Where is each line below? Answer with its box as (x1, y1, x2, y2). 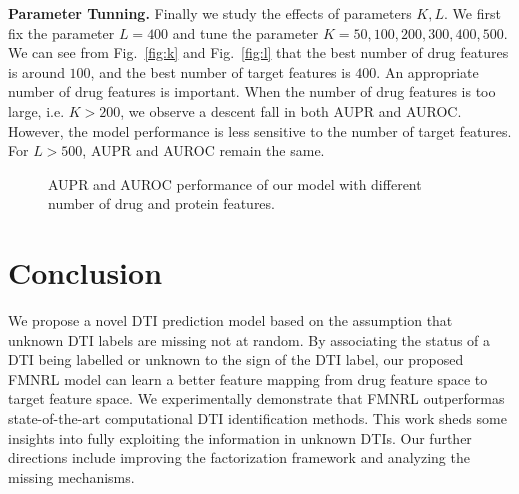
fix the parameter (8, 22, 115, 43)
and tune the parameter (172, 22, 319, 43)
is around (8, 61, 65, 82)
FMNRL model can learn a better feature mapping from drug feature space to (8, 368, 488, 389)
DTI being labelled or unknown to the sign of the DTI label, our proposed (8, 349, 464, 370)
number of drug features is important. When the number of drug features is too (8, 81, 496, 102)
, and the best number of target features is (90, 61, 351, 82)
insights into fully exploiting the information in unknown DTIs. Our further (8, 427, 472, 448)
